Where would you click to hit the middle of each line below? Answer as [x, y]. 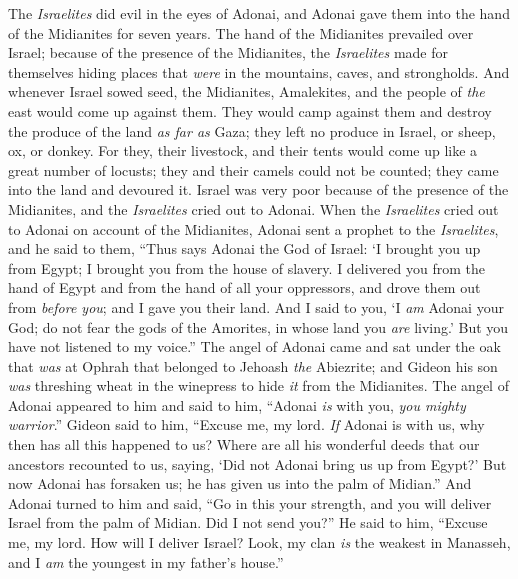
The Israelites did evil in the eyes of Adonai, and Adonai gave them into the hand [259, 13]
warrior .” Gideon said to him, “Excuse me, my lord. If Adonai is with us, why [246, 424]
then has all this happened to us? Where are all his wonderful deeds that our [244, 444]
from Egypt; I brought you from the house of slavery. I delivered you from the [246, 267]
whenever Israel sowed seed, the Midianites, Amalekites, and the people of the [246, 91]
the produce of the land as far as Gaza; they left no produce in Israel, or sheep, [252, 130]
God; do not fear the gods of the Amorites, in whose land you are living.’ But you [258, 326]
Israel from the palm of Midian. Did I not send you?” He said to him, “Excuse [248, 522]
